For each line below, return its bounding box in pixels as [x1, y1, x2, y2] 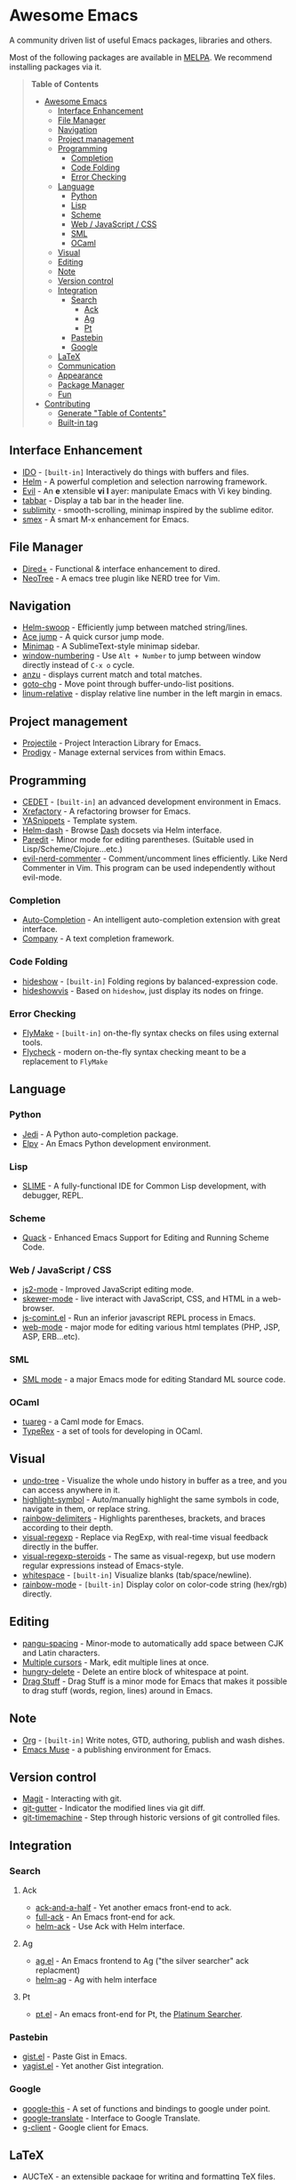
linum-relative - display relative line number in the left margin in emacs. [21, 688, 283, 699]
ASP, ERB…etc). [21, 1331, 81, 1342]
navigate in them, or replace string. [21, 1503, 151, 1514]
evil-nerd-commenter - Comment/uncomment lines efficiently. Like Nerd [21, 853, 288, 864]
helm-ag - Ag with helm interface [35, 1975, 157, 1984]
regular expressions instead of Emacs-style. [21, 1560, 184, 1571]
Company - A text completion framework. [21, 933, 175, 944]
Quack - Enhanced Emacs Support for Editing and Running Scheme [21, 1233, 269, 1243]
